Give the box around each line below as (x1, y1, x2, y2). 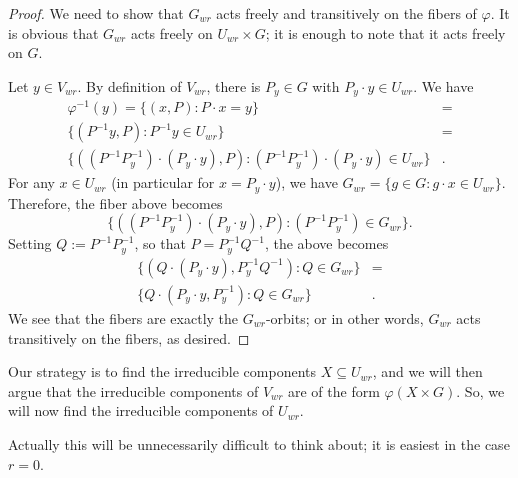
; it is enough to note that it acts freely (265, 22, 506, 43)
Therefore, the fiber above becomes (8, 192, 223, 213)
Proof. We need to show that (8, 3, 184, 23)
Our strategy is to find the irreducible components (8, 361, 317, 382)
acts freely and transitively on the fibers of (216, 3, 477, 23)
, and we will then (372, 361, 483, 382)
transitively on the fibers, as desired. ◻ (8, 327, 250, 348)
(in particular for (111, 172, 215, 193)
